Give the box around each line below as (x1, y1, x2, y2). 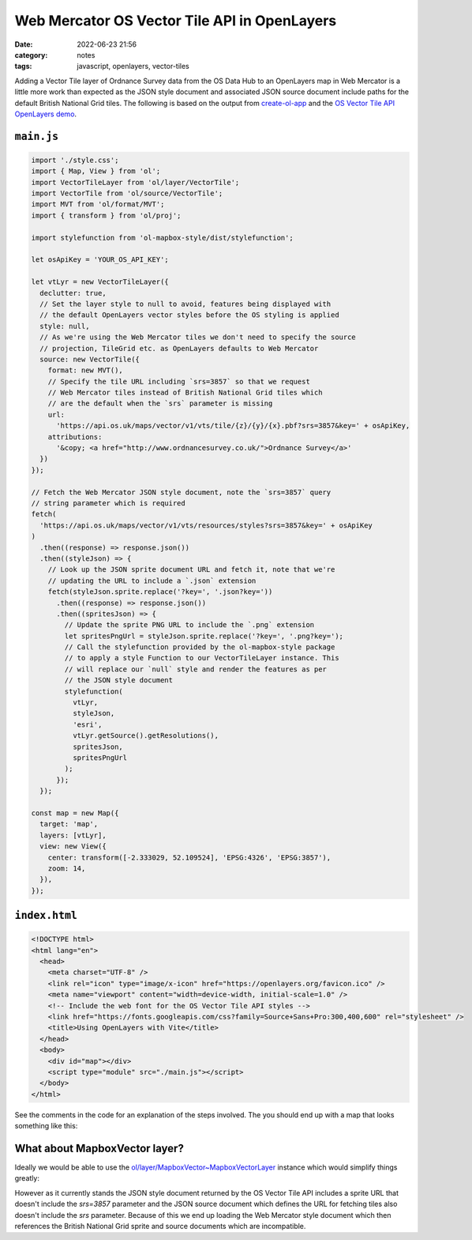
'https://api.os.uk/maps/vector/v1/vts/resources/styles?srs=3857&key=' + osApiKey (39, 520, 373, 530)
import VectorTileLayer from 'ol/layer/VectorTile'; (31, 178, 240, 187)
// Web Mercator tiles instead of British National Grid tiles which (47, 388, 323, 397)
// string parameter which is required (31, 499, 185, 508)
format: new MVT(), (47, 366, 124, 375)
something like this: (14, 1121, 78, 1131)
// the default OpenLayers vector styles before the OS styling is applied (39, 311, 339, 319)
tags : (14, 62, 32, 71)
